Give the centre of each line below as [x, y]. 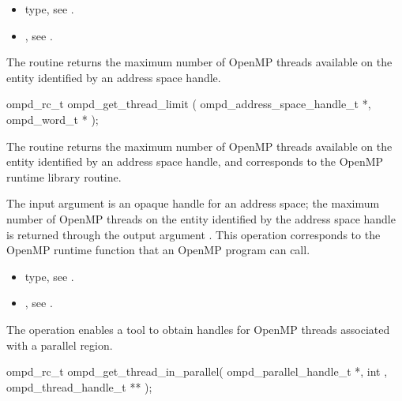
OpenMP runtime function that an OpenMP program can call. [158, 250]
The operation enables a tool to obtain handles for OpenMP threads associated [198, 329]
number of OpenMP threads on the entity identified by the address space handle [201, 218]
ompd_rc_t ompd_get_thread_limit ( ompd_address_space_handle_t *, [189, 104]
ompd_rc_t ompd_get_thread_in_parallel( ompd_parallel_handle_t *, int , [197, 371]
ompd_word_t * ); [53, 119]
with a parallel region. [60, 345]
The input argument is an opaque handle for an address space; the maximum [193, 203]
